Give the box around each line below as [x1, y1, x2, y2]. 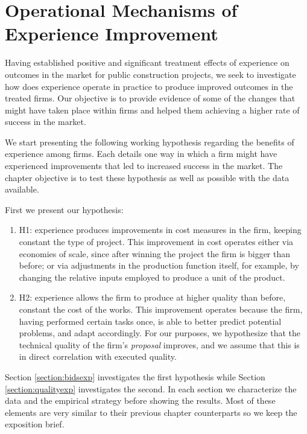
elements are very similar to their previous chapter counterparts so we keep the [5, 406, 297, 418]
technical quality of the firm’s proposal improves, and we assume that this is [19, 338, 300, 351]
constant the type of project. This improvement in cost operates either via [19, 235, 294, 248]
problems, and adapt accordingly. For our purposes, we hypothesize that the [19, 327, 301, 339]
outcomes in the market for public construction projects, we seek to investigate [5, 68, 296, 80]
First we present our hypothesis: [5, 203, 124, 215]
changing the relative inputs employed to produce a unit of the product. [19, 270, 285, 283]
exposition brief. [5, 418, 65, 430]
